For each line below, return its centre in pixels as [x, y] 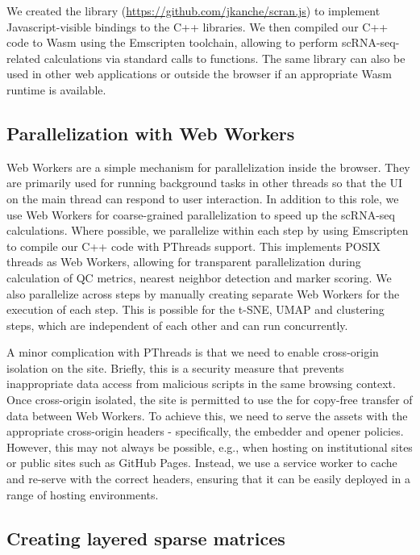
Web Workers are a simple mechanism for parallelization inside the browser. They [208, 167]
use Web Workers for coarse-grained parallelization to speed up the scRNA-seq [201, 214]
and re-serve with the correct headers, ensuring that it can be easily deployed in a [209, 479]
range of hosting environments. [83, 494]
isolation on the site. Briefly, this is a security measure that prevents [175, 367]
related [24, 58]
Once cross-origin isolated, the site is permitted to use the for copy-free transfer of [210, 400]
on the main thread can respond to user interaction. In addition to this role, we [203, 198]
